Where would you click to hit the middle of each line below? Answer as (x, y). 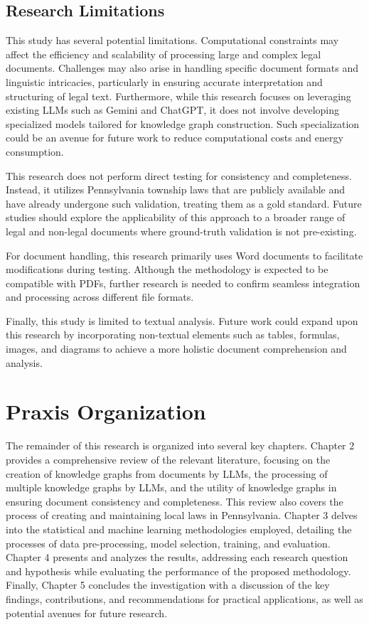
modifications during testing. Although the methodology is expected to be (167, 269)
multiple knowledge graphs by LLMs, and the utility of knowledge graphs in (171, 487)
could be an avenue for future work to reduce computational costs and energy (175, 138)
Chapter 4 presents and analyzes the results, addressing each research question (177, 557)
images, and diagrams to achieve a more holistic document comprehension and (176, 349)
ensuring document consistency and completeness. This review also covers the (175, 501)
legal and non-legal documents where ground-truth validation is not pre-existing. (181, 231)
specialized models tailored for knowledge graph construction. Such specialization (183, 123)
